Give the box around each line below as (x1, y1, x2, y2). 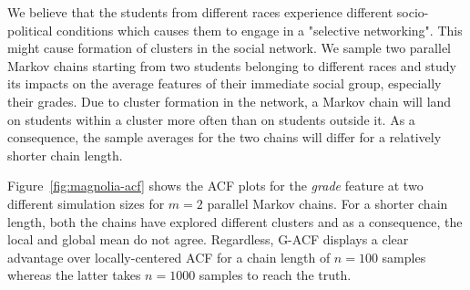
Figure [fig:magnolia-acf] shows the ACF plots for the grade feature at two (7, 176, 424, 195)
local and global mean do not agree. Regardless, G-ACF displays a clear (7, 230, 409, 249)
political (7, 20, 53, 39)
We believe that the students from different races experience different (7, 3, 393, 21)
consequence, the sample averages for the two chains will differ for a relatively (7, 128, 442, 147)
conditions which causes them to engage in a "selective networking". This (56, 20, 463, 39)
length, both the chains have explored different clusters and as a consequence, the (7, 212, 463, 231)
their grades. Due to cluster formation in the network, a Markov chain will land (7, 91, 452, 110)
